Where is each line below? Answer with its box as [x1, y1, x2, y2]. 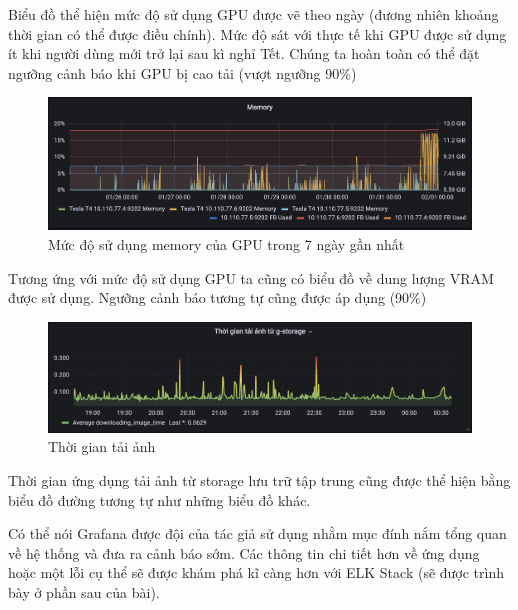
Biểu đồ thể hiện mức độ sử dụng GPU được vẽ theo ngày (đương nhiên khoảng [8, 4, 499, 24]
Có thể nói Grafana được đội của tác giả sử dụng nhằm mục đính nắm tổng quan [8, 523, 507, 544]
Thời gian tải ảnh [48, 436, 156, 457]
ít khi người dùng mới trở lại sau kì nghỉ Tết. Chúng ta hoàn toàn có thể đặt [8, 43, 480, 64]
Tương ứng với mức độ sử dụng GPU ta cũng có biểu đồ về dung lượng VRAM [8, 267, 494, 288]
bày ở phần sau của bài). [8, 581, 160, 602]
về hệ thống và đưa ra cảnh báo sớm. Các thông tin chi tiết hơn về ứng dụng [8, 542, 480, 563]
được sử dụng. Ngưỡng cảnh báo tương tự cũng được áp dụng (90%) [8, 287, 427, 308]
